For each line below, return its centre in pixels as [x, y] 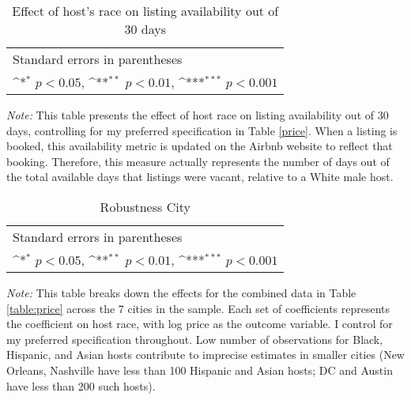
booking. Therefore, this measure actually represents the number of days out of [198, 161]
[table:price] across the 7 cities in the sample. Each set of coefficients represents [198, 308]
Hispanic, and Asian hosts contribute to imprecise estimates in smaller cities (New [205, 355]
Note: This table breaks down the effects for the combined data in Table [181, 292]
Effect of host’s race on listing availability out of [145, 11]
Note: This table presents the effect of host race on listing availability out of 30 [198, 115]
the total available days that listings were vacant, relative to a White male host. [200, 177]
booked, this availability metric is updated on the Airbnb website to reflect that [200, 146]
